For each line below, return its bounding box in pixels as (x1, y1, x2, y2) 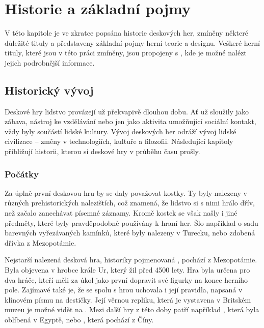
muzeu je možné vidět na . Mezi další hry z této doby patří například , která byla (5, 304, 259, 315)
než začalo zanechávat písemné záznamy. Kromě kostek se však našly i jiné (5, 207, 237, 218)
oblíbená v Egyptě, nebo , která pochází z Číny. (5, 314, 154, 325)
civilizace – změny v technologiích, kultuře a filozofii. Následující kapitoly (5, 136, 233, 146)
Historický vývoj (5, 82, 94, 98)
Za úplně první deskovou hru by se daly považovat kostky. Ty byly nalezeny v (5, 187, 247, 198)
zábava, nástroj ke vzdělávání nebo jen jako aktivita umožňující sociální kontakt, (5, 116, 256, 127)
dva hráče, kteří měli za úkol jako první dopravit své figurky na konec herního (5, 274, 248, 285)
